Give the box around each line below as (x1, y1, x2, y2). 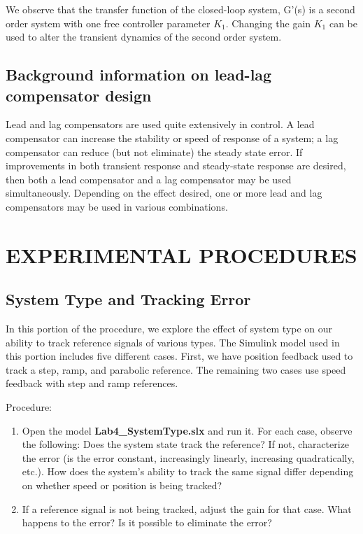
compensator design (6, 84, 152, 106)
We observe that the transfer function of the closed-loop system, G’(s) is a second (6, 2, 355, 16)
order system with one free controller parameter (6, 15, 211, 30)
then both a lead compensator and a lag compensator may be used (6, 171, 292, 186)
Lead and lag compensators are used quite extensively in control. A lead (6, 117, 315, 132)
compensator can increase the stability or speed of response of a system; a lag (6, 130, 339, 145)
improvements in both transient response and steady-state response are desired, (6, 158, 346, 173)
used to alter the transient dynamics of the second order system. (6, 29, 282, 44)
